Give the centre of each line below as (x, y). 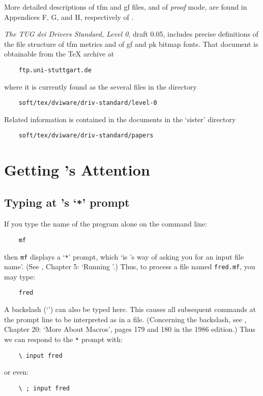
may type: (20, 276)
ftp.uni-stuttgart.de (55, 70)
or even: (17, 372)
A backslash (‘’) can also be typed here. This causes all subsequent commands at (130, 309)
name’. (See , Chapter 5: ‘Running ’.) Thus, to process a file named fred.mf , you (130, 266)
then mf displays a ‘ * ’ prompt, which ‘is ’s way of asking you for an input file (124, 256)
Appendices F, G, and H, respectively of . (69, 17)
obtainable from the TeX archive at (59, 54)
